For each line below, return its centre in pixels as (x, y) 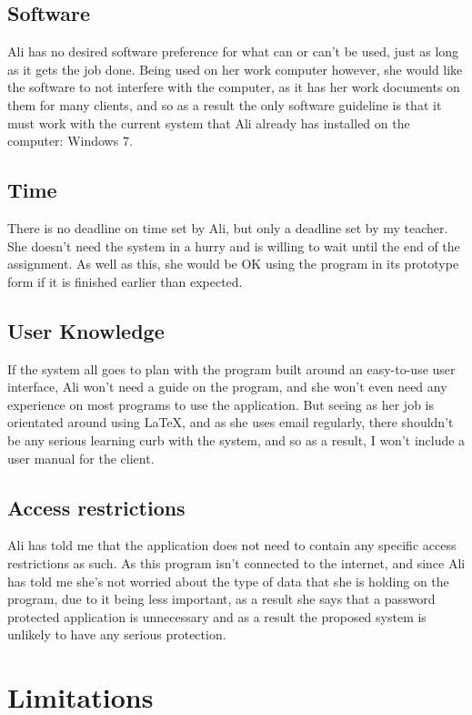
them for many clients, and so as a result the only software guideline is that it (225, 104)
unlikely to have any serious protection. (117, 634)
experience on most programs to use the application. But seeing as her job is (221, 404)
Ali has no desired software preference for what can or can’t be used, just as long (233, 51)
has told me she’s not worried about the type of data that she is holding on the (228, 581)
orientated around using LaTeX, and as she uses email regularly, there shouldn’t (231, 422)
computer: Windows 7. (70, 141)
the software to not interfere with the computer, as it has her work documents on (234, 87)
